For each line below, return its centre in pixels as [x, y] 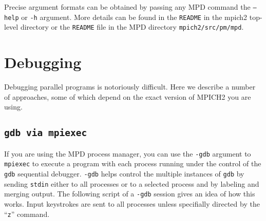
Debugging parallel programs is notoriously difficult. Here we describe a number [130, 87]
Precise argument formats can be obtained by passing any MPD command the [127, 7]
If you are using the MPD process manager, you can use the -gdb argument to [128, 153]
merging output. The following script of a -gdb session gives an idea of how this [130, 194]
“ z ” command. [27, 214]
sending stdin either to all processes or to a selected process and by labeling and [132, 183]
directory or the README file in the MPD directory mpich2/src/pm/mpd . [132, 27]
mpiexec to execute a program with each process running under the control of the [133, 163]
